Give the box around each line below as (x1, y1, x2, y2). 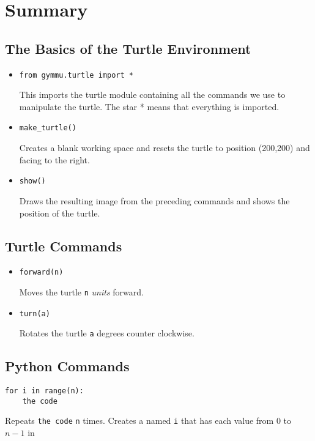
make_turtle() (19, 124, 76, 133)
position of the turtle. (19, 206, 100, 219)
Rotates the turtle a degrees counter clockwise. (19, 327, 195, 339)
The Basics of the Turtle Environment (5, 39, 251, 57)
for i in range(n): (5, 387, 84, 396)
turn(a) (19, 309, 50, 318)
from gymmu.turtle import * (19, 70, 133, 80)
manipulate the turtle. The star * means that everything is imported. (19, 100, 280, 113)
